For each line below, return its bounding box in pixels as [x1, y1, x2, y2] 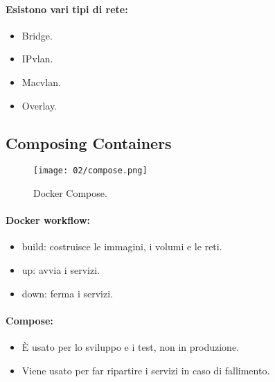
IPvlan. [21, 51, 53, 66]
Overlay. [21, 98, 57, 112]
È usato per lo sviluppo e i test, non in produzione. [21, 340, 240, 354]
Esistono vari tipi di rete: [6, 1, 128, 16]
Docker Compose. [33, 186, 107, 200]
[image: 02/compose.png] [33, 166, 148, 176]
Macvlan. [21, 74, 61, 89]
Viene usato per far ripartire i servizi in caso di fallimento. [21, 363, 270, 377]
